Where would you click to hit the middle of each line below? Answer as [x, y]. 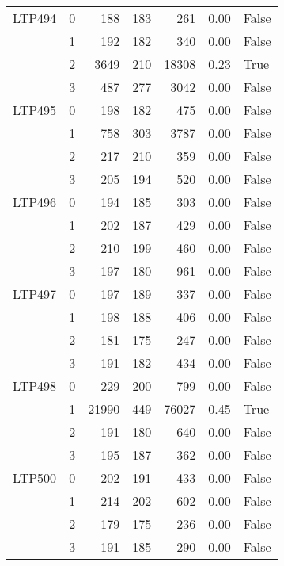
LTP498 [35, 386]
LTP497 [35, 294]
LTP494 [35, 18]
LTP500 [35, 478]
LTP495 [35, 110]
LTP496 [35, 202]
